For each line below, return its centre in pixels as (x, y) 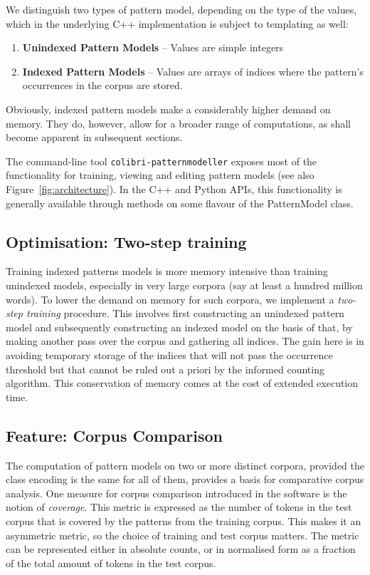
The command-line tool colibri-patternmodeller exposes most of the (162, 161)
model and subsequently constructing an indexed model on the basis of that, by (179, 327)
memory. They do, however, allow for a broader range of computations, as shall (179, 123)
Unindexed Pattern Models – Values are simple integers (153, 47)
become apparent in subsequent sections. (94, 137)
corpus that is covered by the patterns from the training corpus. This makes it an (184, 520)
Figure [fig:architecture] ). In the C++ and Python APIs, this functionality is (174, 189)
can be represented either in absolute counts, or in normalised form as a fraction (181, 549)
